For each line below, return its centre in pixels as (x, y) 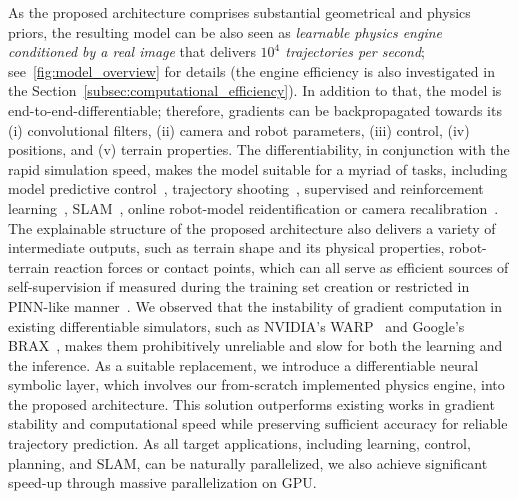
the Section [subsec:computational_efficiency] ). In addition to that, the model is (255, 90)
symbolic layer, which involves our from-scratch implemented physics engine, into (256, 384)
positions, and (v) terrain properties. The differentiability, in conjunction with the (259, 149)
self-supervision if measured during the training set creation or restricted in (239, 286)
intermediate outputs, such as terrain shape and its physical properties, (226, 247)
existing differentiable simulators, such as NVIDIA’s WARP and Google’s (236, 325)
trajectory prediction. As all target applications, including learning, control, (239, 443)
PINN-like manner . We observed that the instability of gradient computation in (255, 305)
